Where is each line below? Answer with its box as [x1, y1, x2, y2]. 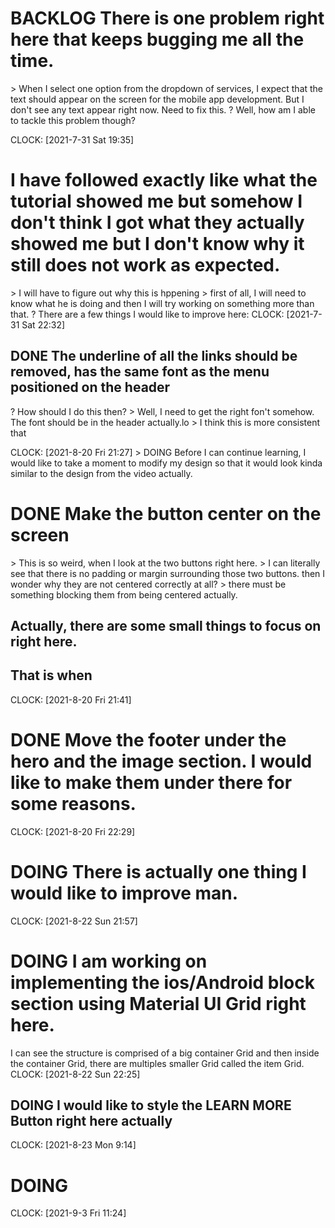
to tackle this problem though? [10, 114, 136, 126]
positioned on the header [10, 379, 171, 396]
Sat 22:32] [21, 318, 66, 331]
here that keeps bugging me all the [10, 28, 305, 51]
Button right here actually [10, 1113, 173, 1130]
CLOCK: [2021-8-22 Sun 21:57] [10, 915, 138, 927]
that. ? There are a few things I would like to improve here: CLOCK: [10, 308, 285, 320]
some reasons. [10, 793, 137, 816]
